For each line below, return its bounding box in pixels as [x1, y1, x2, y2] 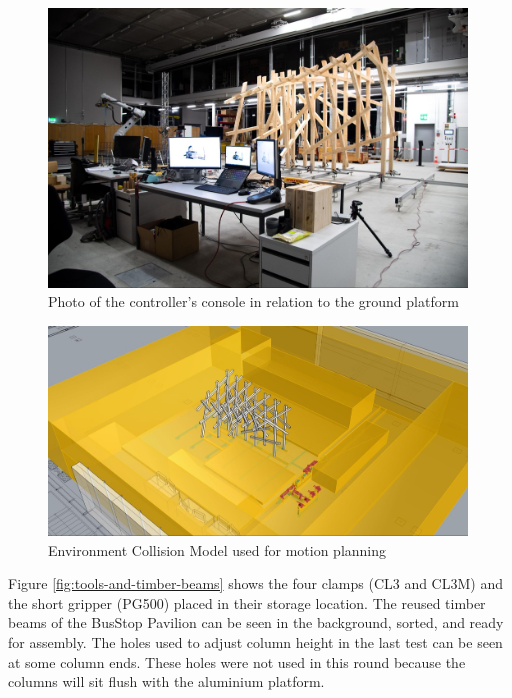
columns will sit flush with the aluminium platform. [8, 671, 325, 692]
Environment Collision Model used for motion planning [48, 539, 387, 560]
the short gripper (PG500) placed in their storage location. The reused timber [8, 592, 486, 613]
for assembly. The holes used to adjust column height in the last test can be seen [8, 632, 503, 653]
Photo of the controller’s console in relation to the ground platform [48, 291, 459, 312]
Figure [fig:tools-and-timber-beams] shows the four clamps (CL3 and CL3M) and [8, 573, 503, 594]
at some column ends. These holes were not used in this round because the [8, 651, 466, 672]
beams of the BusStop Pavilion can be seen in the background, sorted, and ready [8, 612, 504, 633]
